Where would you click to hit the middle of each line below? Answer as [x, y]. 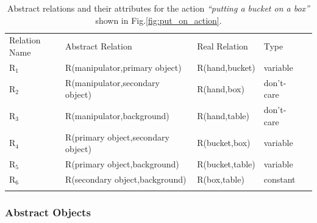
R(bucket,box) [224, 143]
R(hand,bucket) [226, 67]
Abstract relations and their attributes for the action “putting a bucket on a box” [158, 8]
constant [280, 179]
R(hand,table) [223, 115]
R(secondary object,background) [126, 179]
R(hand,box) [221, 88]
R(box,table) [221, 179]
